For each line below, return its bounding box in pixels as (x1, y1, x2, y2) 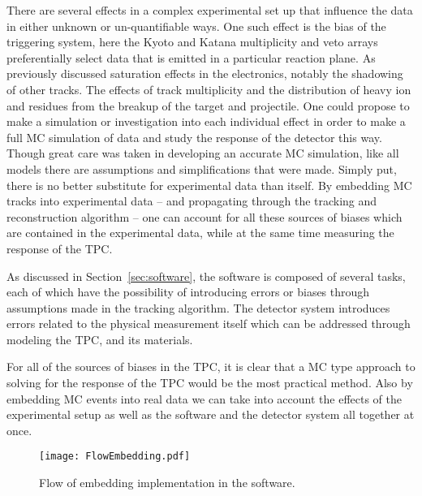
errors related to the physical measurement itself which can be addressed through (6, 315, 411, 332)
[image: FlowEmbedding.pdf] (39, 451, 191, 463)
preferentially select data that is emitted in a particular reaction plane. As (6, 49, 376, 66)
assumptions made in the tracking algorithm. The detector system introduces (6, 299, 390, 316)
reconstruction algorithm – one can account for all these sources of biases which (6, 208, 403, 225)
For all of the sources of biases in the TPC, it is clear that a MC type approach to (6, 358, 416, 375)
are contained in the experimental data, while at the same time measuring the (6, 224, 394, 241)
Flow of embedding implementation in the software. (39, 474, 295, 491)
